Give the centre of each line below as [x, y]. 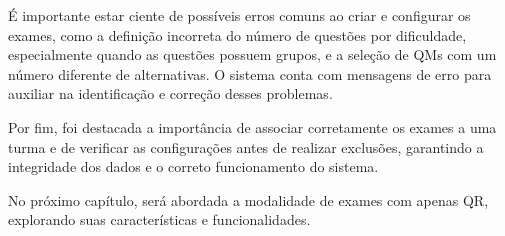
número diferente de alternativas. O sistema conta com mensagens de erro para [250, 73]
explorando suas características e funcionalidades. [159, 219]
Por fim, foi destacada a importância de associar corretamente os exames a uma [252, 126]
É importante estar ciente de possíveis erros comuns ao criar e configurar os [239, 15]
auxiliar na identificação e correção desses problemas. [170, 93]
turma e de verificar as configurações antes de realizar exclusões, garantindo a [246, 146]
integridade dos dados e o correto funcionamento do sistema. [193, 166]
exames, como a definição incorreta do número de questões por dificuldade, [237, 34]
